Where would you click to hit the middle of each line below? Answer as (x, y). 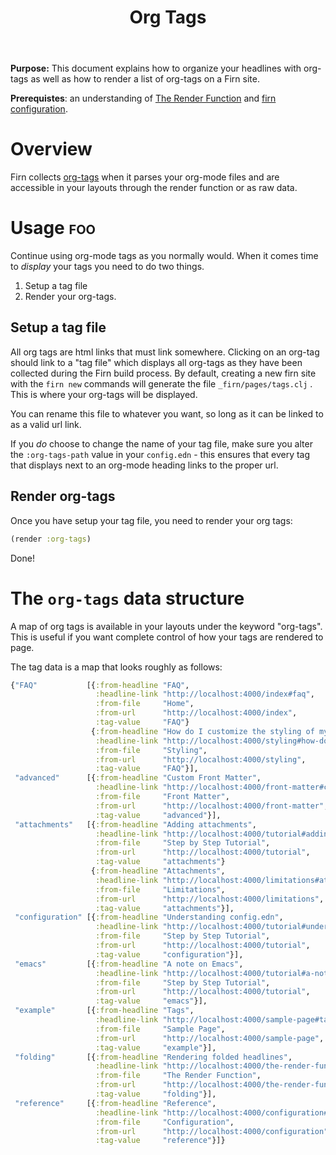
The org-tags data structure (127, 598)
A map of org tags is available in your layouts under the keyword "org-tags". (166, 626)
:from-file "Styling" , (151, 750)
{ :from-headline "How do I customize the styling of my (209, 731)
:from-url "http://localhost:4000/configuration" (212, 1131)
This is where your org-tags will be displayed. (104, 394)
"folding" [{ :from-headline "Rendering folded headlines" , (153, 1057)
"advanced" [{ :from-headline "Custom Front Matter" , (138, 778)
